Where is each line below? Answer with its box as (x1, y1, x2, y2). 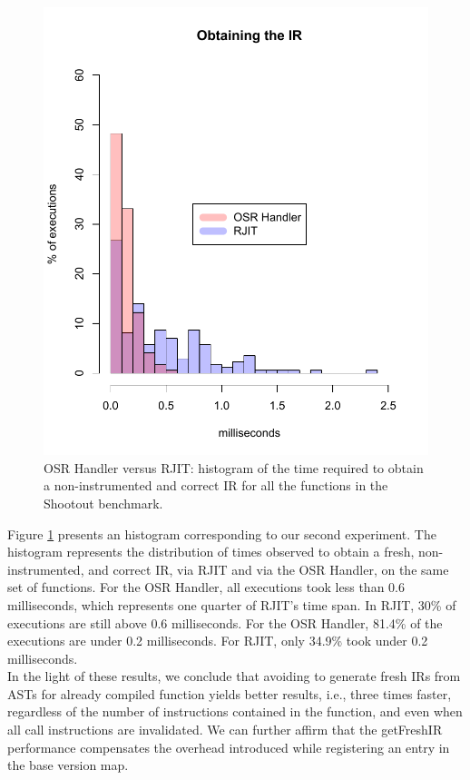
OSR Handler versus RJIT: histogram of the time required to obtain (44, 458, 424, 477)
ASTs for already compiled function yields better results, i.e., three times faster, (7, 684, 452, 703)
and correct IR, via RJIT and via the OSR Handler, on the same (88, 559, 449, 578)
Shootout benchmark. (44, 493, 163, 512)
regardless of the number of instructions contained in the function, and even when (7, 702, 463, 721)
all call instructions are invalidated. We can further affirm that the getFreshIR (7, 720, 443, 739)
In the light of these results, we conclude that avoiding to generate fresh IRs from (7, 666, 461, 686)
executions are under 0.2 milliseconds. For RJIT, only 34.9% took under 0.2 (7, 631, 428, 650)
